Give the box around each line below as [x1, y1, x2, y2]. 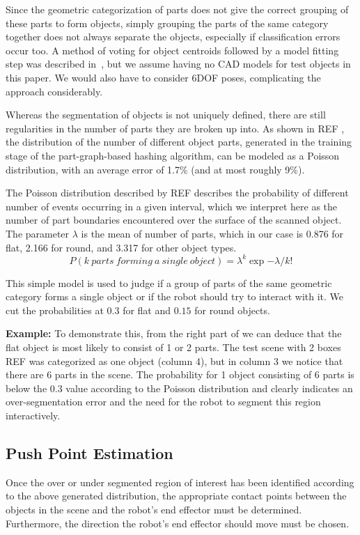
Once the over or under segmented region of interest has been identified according [6, 474, 354, 489]
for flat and [123, 302, 171, 317]
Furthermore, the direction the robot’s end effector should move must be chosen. [6, 515, 350, 530]
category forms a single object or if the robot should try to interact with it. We [6, 289, 344, 304]
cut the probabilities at [6, 302, 104, 317]
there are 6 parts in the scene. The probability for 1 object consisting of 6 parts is [6, 367, 354, 382]
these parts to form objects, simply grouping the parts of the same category [6, 15, 329, 30]
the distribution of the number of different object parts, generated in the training [6, 134, 352, 149]
